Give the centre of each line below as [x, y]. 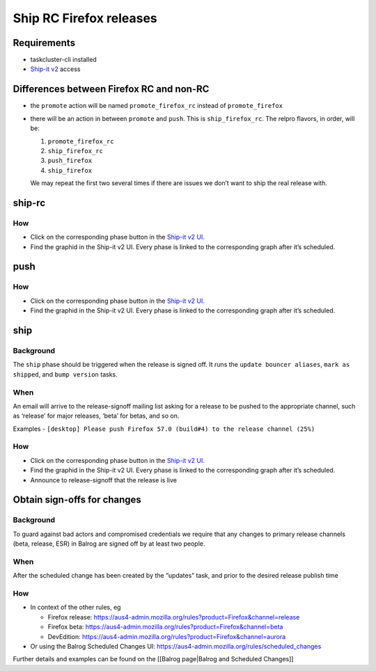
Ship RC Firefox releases [85, 18]
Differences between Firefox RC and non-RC [111, 89]
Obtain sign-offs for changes [77, 500]
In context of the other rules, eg [76, 607]
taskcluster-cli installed [63, 60]
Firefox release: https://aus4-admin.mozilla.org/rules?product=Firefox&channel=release [174, 617]
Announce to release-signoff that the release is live [104, 480]
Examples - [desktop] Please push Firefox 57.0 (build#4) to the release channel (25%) [164, 429]
